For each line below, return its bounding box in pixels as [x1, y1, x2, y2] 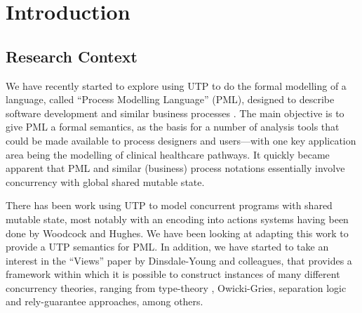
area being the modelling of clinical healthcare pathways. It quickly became [6, 147, 330, 161]
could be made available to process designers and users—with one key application [6, 133, 356, 147]
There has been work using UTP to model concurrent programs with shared [6, 198, 333, 213]
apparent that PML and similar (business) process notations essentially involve [6, 161, 345, 175]
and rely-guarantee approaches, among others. [6, 294, 203, 309]
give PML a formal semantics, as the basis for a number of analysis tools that [6, 119, 340, 134]
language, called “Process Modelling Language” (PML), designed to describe [6, 92, 335, 107]
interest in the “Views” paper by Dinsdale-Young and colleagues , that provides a [6, 253, 352, 267]
